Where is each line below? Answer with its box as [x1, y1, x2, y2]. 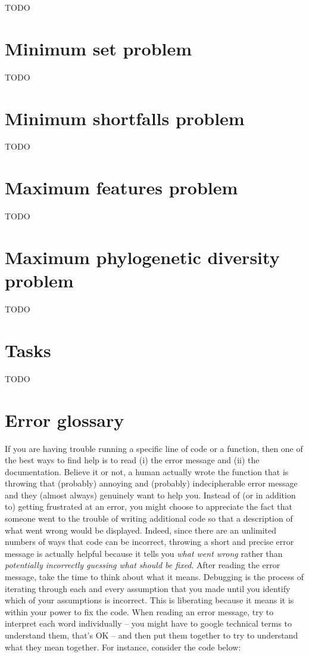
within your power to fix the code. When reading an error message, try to [5, 605, 274, 618]
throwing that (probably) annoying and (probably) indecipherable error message [5, 477, 298, 489]
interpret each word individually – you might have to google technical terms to [5, 617, 292, 630]
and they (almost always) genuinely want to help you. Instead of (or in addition [5, 488, 296, 501]
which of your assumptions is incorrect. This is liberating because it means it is [5, 594, 294, 606]
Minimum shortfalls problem [5, 106, 245, 130]
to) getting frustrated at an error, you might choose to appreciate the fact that [5, 500, 292, 513]
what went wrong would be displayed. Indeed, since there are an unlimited [5, 523, 277, 536]
